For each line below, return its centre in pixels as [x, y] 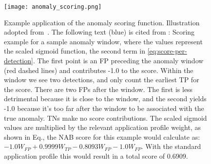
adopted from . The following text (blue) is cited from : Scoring [99, 32]
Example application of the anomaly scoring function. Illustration [102, 22]
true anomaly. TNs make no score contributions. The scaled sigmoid [105, 118]
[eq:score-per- [167, 51]
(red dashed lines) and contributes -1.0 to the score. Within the [99, 70]
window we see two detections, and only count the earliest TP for [102, 80]
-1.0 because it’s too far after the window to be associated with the [104, 108]
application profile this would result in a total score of [85, 155]
